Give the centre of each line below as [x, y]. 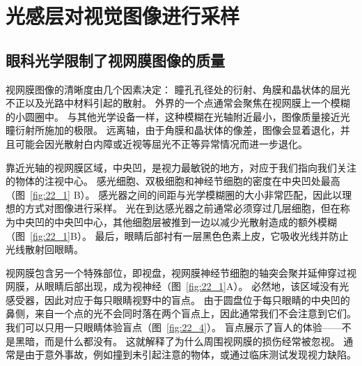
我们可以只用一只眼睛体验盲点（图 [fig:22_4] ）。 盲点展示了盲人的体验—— [174, 327]
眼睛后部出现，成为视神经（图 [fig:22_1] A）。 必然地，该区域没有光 [197, 286]
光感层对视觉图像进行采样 [123, 16]
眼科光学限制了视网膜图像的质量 [115, 60]
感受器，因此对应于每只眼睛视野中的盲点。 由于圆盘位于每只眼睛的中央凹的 [178, 299]
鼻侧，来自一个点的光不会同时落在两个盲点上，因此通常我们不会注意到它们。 [181, 313]
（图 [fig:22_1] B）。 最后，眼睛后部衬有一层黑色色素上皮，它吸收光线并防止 [177, 235]
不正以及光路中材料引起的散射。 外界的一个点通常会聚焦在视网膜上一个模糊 [178, 103]
